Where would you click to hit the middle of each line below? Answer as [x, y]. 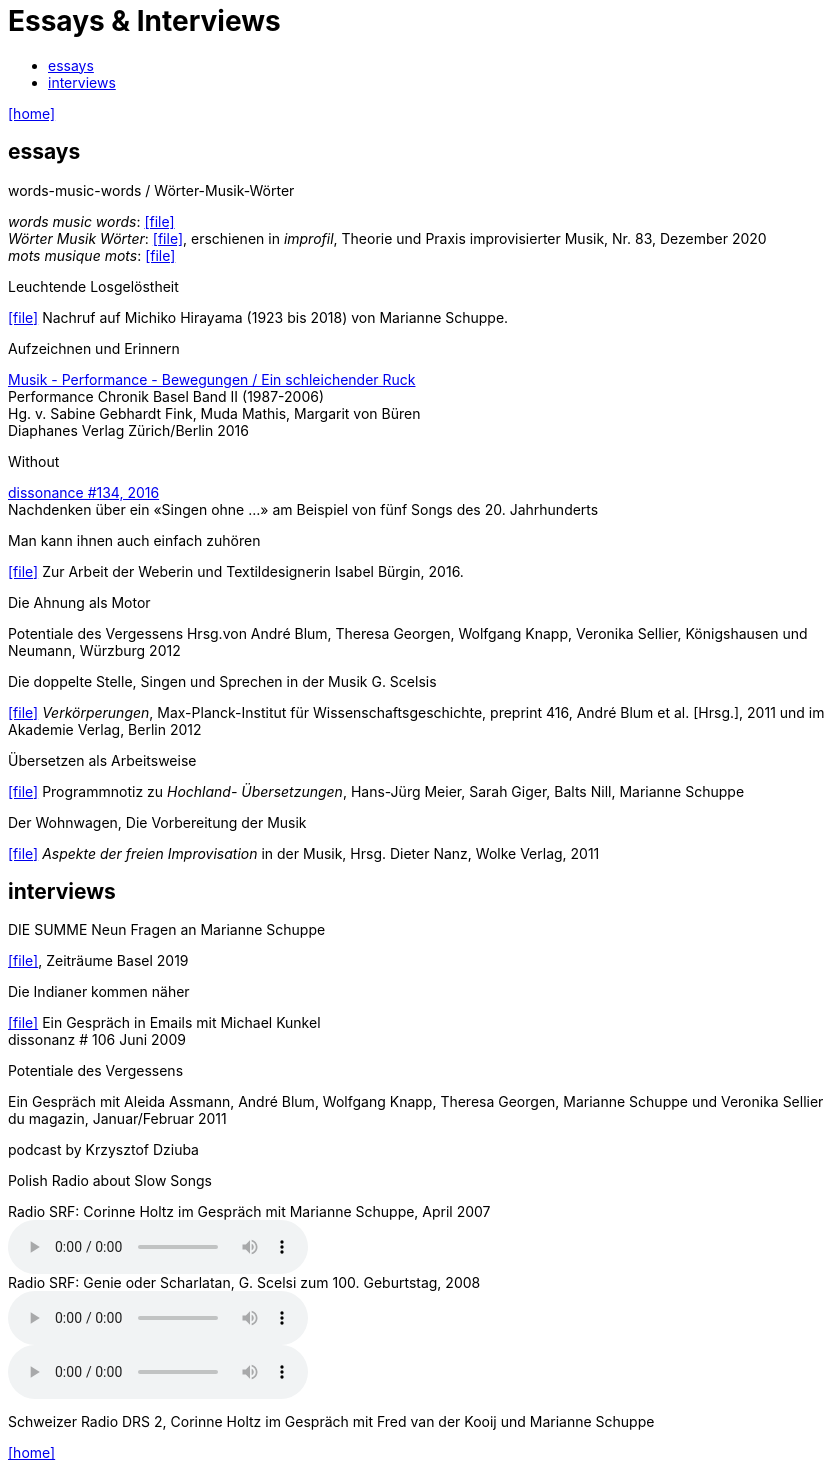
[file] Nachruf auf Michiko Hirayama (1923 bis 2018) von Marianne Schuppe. [258, 317]
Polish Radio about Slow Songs [110, 1181]
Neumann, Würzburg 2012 [94, 650]
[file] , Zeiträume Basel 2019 [98, 961]
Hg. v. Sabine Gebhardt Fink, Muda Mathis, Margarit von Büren [214, 413]
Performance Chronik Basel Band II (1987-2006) [166, 396]
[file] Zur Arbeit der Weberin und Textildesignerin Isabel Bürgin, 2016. [236, 571]
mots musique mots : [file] [92, 255]
